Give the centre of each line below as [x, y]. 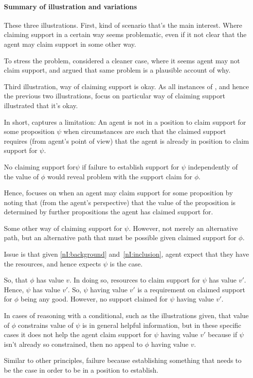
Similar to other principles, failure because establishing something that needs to [123, 360]
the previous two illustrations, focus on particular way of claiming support [115, 96]
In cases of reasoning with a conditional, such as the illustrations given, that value [126, 315]
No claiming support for [40, 166]
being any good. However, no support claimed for [94, 299]
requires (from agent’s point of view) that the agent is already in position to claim [126, 141]
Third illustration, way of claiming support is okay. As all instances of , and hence [126, 86]
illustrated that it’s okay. [41, 105]
